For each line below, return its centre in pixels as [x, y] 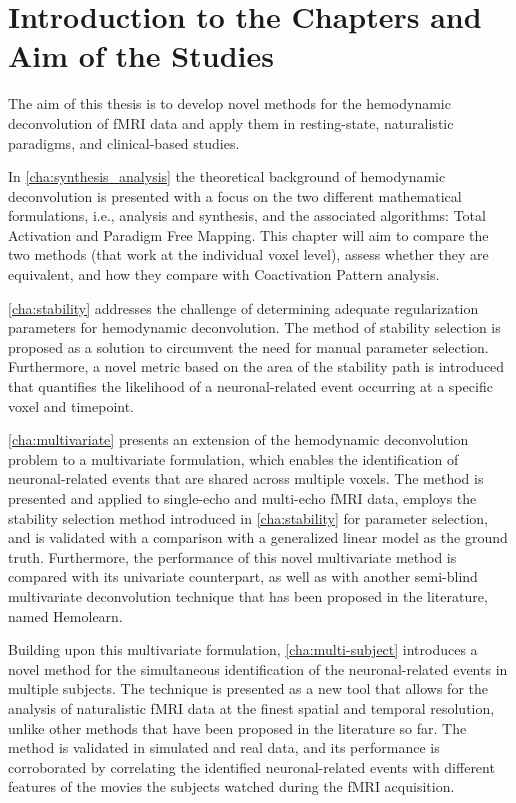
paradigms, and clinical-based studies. [124, 142]
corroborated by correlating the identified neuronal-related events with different [251, 766]
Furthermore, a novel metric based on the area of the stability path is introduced [256, 366]
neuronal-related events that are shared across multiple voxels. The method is [246, 478]
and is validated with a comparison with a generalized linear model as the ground [258, 537]
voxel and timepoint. [71, 405]
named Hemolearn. [65, 615]
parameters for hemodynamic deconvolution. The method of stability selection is [254, 327]
